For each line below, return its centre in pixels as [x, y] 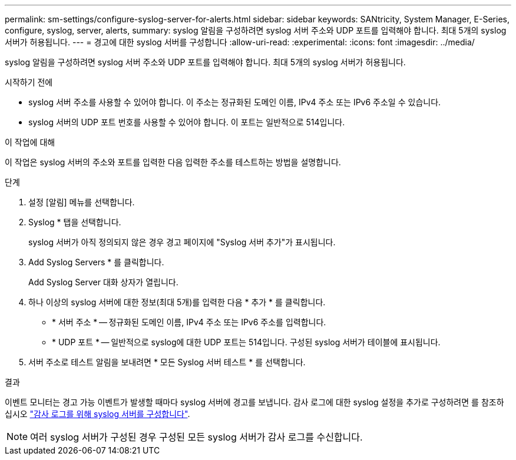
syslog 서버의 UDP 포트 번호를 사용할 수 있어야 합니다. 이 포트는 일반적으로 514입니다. [187, 122]
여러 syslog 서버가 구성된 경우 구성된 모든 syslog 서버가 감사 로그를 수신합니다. [196, 437]
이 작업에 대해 [30, 142]
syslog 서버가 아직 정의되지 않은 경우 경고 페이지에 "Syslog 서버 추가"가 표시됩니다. [182, 242]
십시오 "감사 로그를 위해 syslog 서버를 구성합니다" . [97, 414]
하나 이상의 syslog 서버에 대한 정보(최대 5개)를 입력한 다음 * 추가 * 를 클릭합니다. [177, 302]
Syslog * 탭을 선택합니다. [75, 222]
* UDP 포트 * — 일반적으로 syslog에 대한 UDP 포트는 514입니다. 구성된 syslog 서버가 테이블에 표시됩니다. [246, 342]
